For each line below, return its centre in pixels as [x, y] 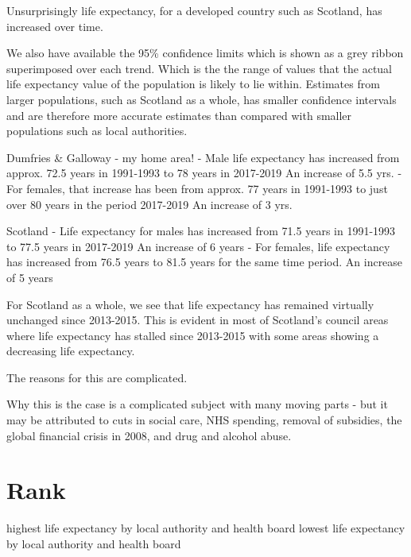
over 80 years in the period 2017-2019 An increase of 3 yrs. [149, 204]
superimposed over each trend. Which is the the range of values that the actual [200, 68]
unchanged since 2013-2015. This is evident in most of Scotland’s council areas [198, 320]
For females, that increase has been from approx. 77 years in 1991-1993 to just [197, 188]
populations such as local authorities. [97, 131]
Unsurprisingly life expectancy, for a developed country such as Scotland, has [194, 10]
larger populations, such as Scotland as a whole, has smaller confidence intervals [202, 99]
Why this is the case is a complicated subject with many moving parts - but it [197, 404]
